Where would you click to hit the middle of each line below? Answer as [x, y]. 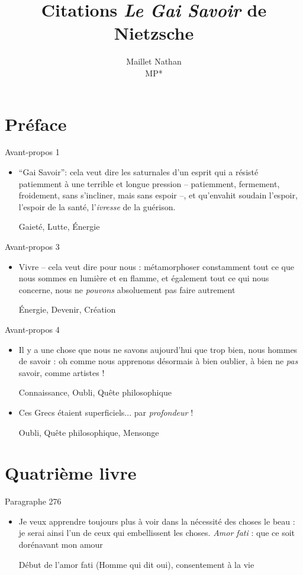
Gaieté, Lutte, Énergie [59, 227]
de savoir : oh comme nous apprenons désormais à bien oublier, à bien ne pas [158, 361]
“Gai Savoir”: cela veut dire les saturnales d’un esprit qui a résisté [138, 172]
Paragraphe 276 [33, 501]
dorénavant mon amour [61, 545]
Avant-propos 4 [32, 329]
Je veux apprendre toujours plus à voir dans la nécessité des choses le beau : [157, 521]
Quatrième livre [71, 473]
